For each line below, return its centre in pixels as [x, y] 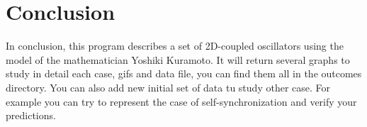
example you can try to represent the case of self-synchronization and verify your [181, 101]
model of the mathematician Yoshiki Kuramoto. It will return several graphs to [178, 59]
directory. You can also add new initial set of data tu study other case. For [168, 87]
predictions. [31, 115]
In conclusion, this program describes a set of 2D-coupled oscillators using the [175, 46]
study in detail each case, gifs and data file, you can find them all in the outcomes [184, 73]
